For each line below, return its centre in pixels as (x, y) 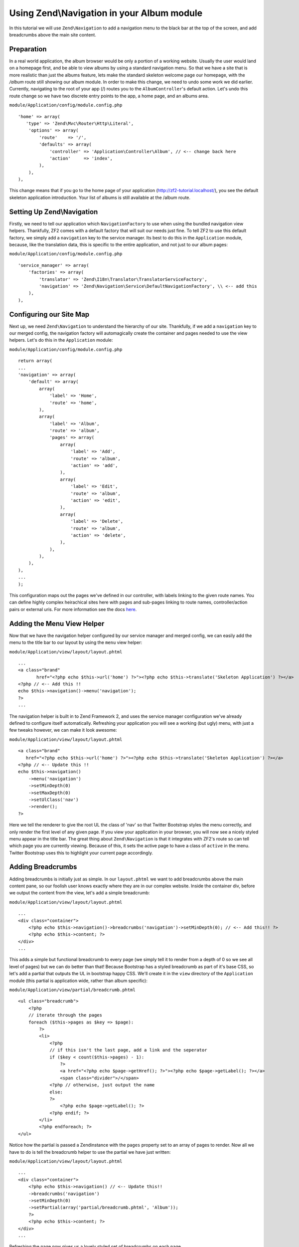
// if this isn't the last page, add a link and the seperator (128, 1050)
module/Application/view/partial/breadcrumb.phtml (72, 990)
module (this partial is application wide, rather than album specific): (78, 981)
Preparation (28, 49)
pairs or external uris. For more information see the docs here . (73, 609)
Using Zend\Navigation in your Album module (106, 13)
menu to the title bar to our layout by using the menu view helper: (75, 642)
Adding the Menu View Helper (57, 623)
